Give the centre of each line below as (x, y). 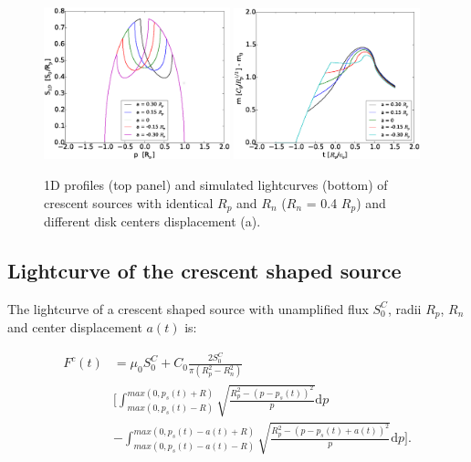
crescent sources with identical (129, 202)
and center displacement (75, 327)
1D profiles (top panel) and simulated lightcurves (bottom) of (216, 184)
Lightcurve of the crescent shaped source (204, 270)
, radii (404, 308)
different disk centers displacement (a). (152, 220)
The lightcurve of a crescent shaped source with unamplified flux (188, 308)
